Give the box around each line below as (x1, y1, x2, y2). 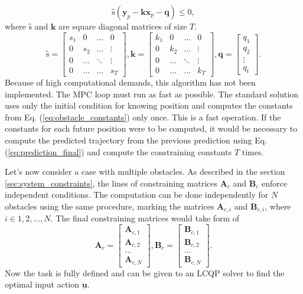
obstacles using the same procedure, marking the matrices (5, 200, 214, 213)
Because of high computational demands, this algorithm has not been (5, 76, 256, 89)
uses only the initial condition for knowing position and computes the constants (5, 99, 293, 112)
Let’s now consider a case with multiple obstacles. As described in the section (5, 165, 285, 178)
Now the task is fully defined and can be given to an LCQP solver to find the (5, 266, 285, 279)
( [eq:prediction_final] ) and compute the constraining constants (5, 145, 232, 158)
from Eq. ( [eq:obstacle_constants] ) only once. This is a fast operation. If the (5, 110, 281, 123)
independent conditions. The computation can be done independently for (5, 188, 269, 201)
